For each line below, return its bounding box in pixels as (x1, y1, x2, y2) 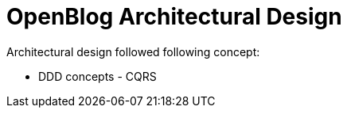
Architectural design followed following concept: (6, 44, 260, 59)
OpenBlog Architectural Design (6, 3, 342, 30)
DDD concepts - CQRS (38, 69, 157, 83)
